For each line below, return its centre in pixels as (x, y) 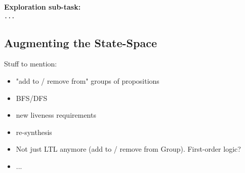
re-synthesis (34, 132)
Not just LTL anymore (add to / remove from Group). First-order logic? (128, 149)
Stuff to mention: (31, 64)
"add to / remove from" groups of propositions (88, 81)
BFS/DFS (32, 98)
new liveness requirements (56, 115)
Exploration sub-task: (43, 7)
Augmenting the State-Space (80, 42)
